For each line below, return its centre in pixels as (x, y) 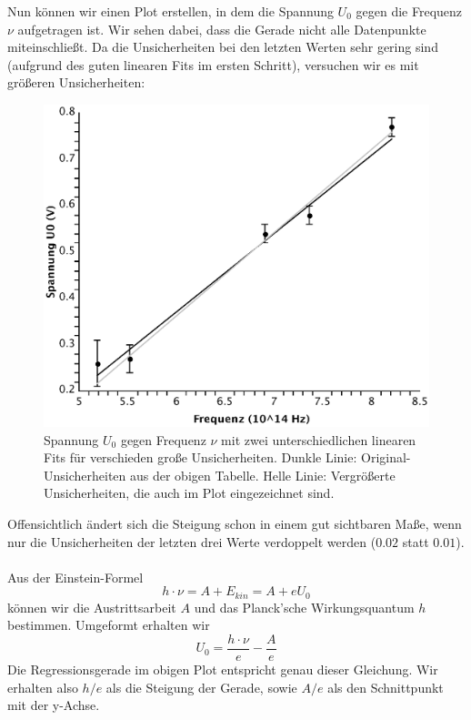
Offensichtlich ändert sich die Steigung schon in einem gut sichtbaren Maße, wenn (235, 523)
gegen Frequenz (163, 439)
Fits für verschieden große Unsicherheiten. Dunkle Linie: (200, 457)
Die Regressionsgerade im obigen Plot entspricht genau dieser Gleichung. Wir (223, 669)
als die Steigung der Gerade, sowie (201, 687)
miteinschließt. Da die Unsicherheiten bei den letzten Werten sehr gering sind (223, 47)
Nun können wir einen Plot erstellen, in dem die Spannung (170, 11)
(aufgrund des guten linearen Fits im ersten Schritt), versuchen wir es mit (213, 64)
